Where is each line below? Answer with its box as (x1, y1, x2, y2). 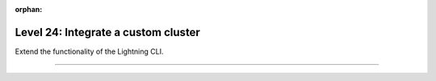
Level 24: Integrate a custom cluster (15, 25, 201, 39)
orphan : (15, 5, 43, 14)
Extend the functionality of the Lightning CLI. (15, 47, 164, 56)
